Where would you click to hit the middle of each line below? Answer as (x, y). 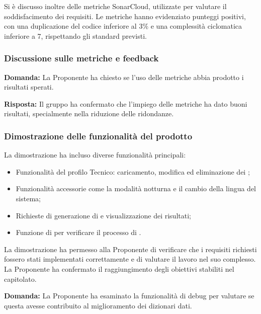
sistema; (28, 198)
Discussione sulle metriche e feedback (81, 58)
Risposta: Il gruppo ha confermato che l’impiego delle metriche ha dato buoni (126, 103)
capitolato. (20, 279)
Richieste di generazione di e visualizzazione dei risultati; (103, 215)
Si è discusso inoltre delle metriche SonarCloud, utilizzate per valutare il (115, 6)
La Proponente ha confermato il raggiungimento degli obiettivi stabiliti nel (119, 268)
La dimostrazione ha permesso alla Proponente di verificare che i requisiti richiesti (130, 249)
